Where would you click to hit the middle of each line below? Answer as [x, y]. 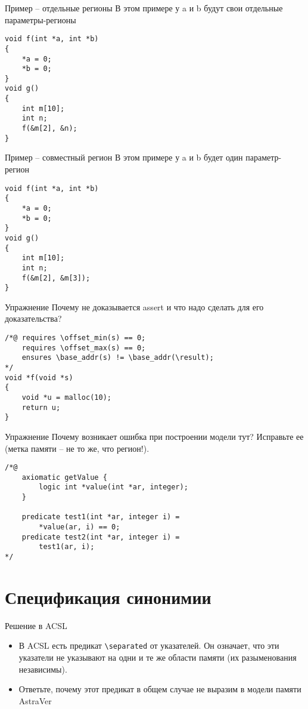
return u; [41, 407]
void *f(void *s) [39, 377]
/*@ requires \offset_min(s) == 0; [75, 338]
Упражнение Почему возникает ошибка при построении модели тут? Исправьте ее [154, 436]
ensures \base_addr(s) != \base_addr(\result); [118, 358]
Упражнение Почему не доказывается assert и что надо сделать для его [134, 306]
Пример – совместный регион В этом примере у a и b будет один [124, 157]
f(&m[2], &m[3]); [56, 278]
